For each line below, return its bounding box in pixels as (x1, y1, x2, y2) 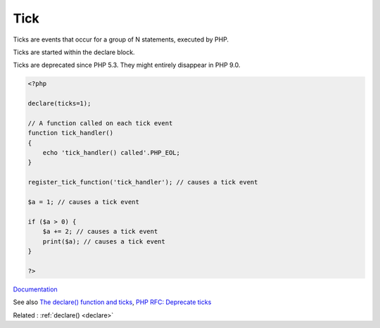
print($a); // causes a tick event (42, 237, 165, 246)
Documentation (13, 285, 58, 294)
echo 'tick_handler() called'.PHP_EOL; (42, 149, 181, 157)
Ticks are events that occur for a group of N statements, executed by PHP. (13, 35, 229, 44)
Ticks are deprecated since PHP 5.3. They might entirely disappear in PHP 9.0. (13, 61, 241, 70)
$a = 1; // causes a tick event (27, 198, 140, 206)
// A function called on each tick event (27, 119, 173, 127)
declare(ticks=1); (27, 99, 91, 108)
